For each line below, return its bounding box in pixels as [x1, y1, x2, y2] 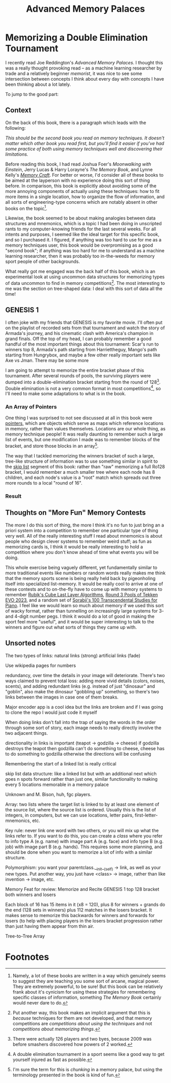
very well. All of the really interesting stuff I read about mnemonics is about [5, 533, 163, 539]
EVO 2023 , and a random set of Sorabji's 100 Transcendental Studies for [5, 597, 158, 603]
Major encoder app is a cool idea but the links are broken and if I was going [5, 704, 163, 710]
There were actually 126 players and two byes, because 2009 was [12, 1036, 152, 1042]
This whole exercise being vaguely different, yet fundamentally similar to [5, 564, 158, 570]
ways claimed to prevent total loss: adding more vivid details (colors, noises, [5, 678, 165, 684]
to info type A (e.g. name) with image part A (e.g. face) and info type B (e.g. [5, 838, 164, 844]
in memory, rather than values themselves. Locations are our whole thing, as [5, 426, 166, 432]
